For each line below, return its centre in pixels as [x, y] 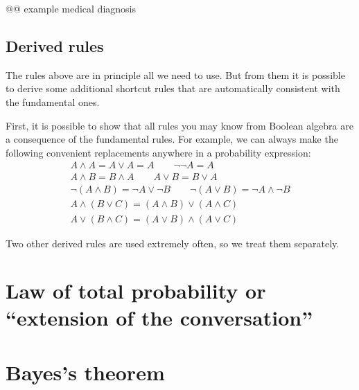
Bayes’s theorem [85, 372]
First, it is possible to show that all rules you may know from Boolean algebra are [179, 125]
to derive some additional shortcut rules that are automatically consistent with [173, 88]
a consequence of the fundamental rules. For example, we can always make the [172, 139]
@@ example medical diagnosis [71, 8]
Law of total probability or [136, 291]
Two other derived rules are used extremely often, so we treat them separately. [173, 243]
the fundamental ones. [53, 101]
